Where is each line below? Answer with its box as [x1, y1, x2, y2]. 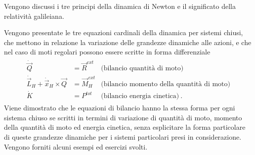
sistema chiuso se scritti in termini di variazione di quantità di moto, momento [4, 112, 242, 122]
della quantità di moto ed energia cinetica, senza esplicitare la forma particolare [4, 122, 246, 132]
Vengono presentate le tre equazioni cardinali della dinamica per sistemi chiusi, [4, 27, 243, 38]
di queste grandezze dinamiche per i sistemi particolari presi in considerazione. [4, 131, 242, 142]
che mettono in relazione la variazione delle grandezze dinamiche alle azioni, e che [4, 37, 252, 47]
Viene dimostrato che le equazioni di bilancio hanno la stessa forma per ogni [4, 103, 235, 113]
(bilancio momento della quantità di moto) [101, 80, 231, 88]
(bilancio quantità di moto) [101, 65, 184, 72]
